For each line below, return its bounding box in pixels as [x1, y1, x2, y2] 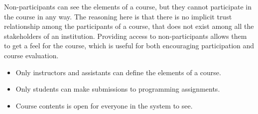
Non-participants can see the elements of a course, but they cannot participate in [4, 1, 252, 11]
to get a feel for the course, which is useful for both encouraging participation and [4, 40, 255, 51]
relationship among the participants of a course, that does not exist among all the [4, 21, 254, 31]
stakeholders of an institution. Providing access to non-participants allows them [4, 30, 247, 41]
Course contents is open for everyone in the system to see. [15, 100, 193, 111]
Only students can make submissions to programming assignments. [15, 84, 220, 94]
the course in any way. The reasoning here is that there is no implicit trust [4, 11, 232, 21]
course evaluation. [4, 50, 59, 60]
